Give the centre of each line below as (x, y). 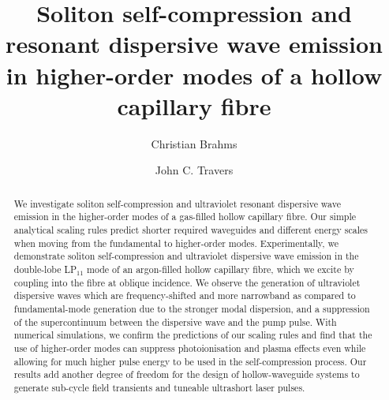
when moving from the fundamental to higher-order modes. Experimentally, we (176, 243)
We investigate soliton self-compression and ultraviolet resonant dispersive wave (177, 203)
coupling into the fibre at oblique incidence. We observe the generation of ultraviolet (187, 282)
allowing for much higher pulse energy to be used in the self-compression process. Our (190, 361)
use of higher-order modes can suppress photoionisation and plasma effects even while (190, 348)
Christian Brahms (194, 143)
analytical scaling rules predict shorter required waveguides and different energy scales (191, 229)
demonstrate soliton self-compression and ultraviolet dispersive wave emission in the (186, 256)
